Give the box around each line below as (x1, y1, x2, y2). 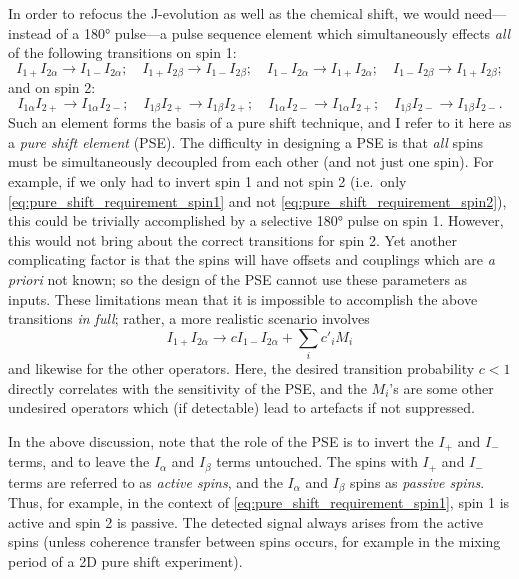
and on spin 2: (8, 77, 96, 98)
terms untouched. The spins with (216, 451, 418, 472)
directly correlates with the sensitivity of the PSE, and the (8, 377, 367, 398)
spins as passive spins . (349, 471, 485, 492)
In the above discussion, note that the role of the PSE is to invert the (8, 430, 434, 451)
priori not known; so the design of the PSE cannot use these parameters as (8, 269, 468, 290)
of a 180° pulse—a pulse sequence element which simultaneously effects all (56, 22, 511, 43)
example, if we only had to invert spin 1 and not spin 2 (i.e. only (8, 171, 407, 192)
